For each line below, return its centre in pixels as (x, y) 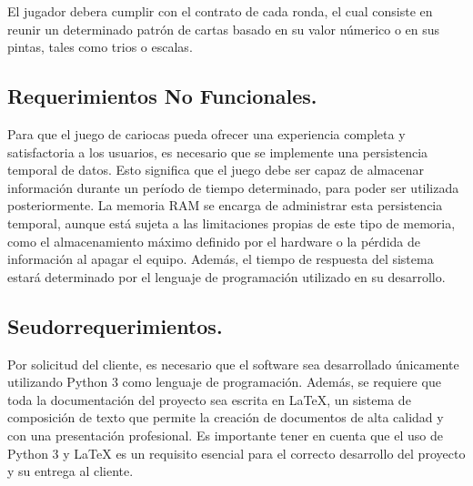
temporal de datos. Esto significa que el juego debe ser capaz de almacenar (216, 170)
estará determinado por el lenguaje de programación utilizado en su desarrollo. (226, 276)
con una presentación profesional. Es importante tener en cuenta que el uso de (225, 435)
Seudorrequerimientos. (115, 325)
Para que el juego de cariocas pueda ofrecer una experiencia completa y (206, 133)
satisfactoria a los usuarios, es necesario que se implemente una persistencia (218, 152)
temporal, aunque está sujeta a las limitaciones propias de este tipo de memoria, (231, 223)
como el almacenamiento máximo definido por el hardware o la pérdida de (214, 241)
